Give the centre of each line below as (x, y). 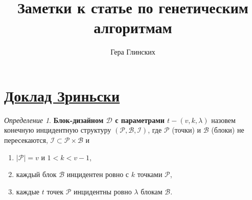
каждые (28, 191)
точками (150, 174)
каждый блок (36, 174)
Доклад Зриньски (62, 95)
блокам (152, 191)
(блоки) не (228, 130)
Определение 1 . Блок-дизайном (54, 120)
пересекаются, (26, 140)
